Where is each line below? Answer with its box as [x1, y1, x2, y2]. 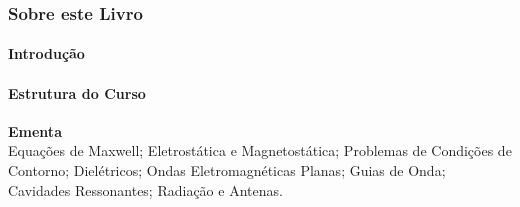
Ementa [8, 120, 62, 141]
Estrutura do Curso [8, 82, 146, 103]
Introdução [8, 43, 85, 64]
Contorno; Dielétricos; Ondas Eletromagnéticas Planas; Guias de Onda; [8, 160, 446, 181]
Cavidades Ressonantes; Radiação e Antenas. [8, 179, 283, 200]
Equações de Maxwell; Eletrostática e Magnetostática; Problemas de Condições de [8, 140, 512, 161]
